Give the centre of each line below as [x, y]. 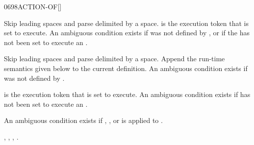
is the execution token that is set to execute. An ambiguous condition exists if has [127, 94]
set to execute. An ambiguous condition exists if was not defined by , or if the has [127, 33]
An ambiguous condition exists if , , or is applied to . [83, 120]
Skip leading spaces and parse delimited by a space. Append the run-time [114, 59]
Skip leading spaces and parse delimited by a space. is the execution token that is [127, 23]
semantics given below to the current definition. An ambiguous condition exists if [126, 68]
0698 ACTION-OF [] [33, 6]
